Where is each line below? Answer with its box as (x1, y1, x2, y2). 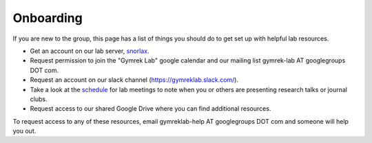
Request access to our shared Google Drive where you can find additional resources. (30, 104, 271, 113)
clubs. (30, 95, 48, 103)
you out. (12, 127, 37, 135)
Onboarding (12, 10, 83, 25)
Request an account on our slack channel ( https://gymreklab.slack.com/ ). (30, 76, 239, 84)
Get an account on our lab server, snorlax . (30, 47, 149, 55)
